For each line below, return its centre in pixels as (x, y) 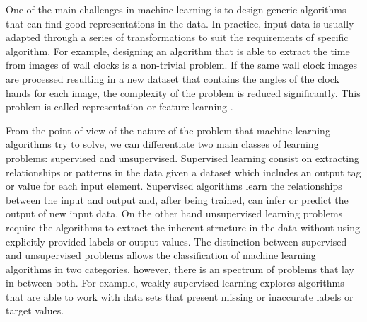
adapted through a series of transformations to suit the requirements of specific (177, 37)
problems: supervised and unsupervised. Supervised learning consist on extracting (182, 157)
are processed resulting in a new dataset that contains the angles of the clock (173, 78)
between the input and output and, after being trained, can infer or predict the (177, 199)
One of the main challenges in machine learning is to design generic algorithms (176, 9)
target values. (35, 310)
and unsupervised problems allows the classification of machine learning (161, 255)
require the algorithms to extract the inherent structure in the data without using (183, 227)
